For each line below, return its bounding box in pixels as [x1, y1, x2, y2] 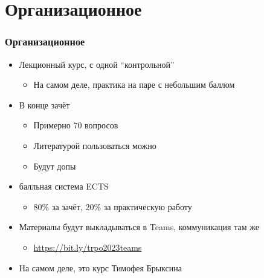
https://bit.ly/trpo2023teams [33, 240, 142, 253]
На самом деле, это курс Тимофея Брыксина [19, 261, 182, 274]
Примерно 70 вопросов [33, 119, 118, 131]
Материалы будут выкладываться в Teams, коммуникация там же [19, 220, 259, 233]
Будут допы [33, 159, 76, 172]
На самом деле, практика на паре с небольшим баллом [33, 78, 235, 91]
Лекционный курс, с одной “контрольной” [19, 58, 175, 70]
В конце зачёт [19, 98, 70, 111]
